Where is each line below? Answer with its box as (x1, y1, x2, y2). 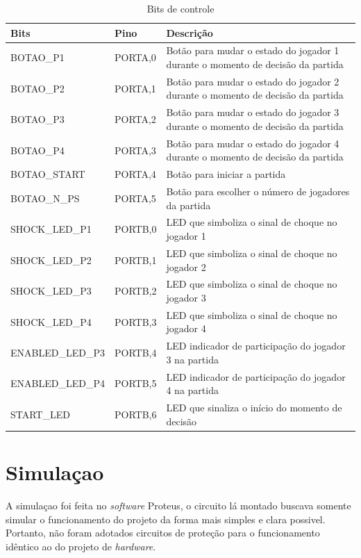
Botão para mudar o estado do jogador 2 (166, 74, 339, 88)
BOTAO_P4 (10, 142, 65, 157)
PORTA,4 (114, 167, 156, 181)
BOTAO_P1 (10, 50, 65, 65)
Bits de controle (146, 1, 215, 15)
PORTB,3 (114, 314, 157, 329)
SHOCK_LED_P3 (10, 284, 92, 298)
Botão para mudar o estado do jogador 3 (166, 105, 339, 120)
